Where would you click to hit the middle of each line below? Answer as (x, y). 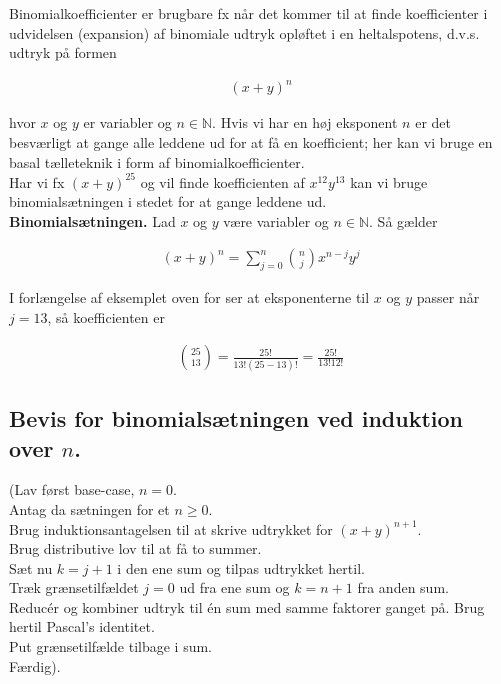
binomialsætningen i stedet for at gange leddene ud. (168, 201)
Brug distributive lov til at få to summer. (135, 548)
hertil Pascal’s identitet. (82, 626)
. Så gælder (403, 220)
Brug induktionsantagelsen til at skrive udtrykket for (171, 528)
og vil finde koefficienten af (222, 181)
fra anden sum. (403, 587)
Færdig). (35, 665)
